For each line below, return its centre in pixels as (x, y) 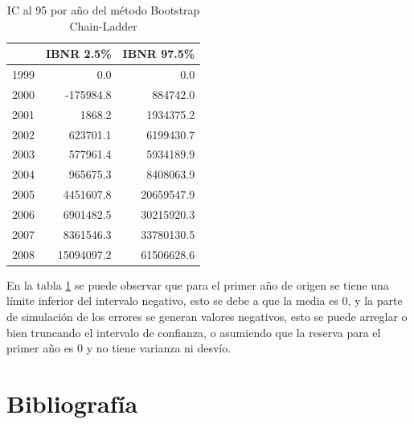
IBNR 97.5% (159, 54)
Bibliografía (72, 403)
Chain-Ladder (103, 25)
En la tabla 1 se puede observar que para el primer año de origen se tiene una (198, 284)
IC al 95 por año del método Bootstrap (103, 10)
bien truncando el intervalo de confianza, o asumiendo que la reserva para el (194, 332)
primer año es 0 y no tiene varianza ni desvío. (119, 348)
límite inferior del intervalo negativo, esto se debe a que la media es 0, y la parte (205, 301)
